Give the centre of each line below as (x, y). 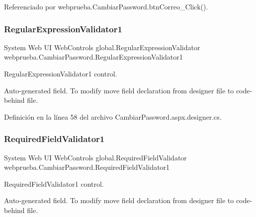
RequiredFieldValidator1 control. (54, 183)
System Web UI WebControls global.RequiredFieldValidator (95, 157)
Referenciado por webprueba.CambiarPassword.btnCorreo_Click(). (106, 6)
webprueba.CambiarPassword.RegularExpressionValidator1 (93, 57)
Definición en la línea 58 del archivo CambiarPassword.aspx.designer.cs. (113, 116)
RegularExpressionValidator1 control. (61, 73)
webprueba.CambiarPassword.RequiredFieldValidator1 (87, 167)
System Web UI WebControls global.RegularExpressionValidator (102, 47)
